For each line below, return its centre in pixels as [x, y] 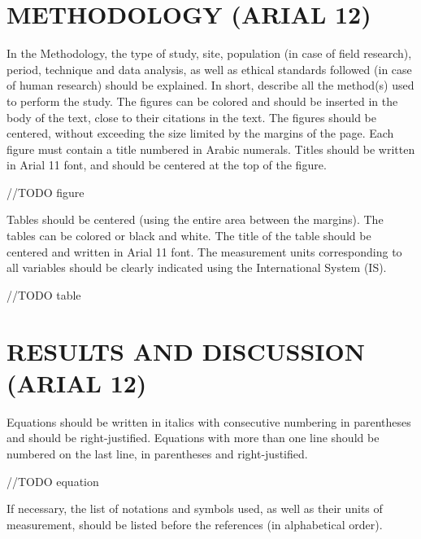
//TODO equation [53, 481]
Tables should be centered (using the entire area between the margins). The [195, 219]
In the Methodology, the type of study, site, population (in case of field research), [209, 53]
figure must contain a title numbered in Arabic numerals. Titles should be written [211, 149]
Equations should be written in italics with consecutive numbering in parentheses [209, 421]
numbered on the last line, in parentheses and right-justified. [157, 453]
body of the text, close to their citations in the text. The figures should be [191, 117]
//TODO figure [46, 192]
